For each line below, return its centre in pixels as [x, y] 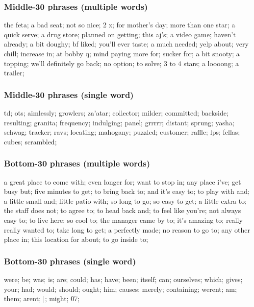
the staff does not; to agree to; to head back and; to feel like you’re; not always [123, 210]
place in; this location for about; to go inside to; [76, 239]
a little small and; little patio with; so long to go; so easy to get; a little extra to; [125, 201]
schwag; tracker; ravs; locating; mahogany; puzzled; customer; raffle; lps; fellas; [122, 132]
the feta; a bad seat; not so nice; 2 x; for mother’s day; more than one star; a [120, 25]
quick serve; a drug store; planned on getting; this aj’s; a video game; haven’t [120, 34]
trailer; [14, 73]
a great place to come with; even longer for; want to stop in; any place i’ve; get [123, 181]
